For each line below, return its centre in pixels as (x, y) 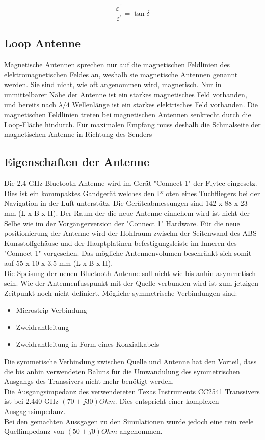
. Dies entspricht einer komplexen (167, 401)
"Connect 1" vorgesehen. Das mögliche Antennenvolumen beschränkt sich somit (128, 253)
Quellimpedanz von (34, 431)
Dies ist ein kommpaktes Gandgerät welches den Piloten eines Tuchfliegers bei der (132, 193)
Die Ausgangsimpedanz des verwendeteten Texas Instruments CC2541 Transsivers (132, 391)
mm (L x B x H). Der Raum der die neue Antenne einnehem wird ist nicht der (127, 213)
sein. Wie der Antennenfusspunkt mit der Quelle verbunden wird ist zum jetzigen (131, 283)
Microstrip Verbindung (51, 310)
